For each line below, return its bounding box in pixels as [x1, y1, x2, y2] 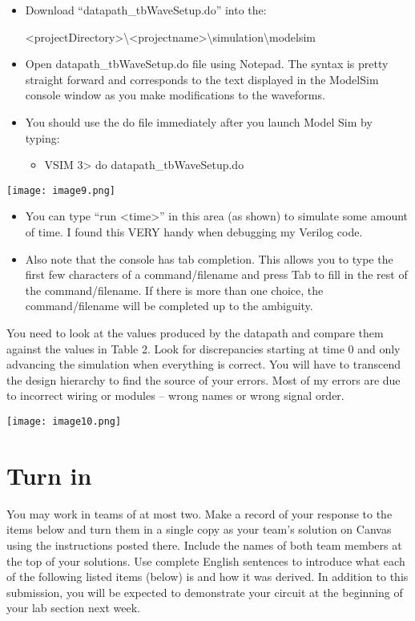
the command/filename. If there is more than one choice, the [25, 281, 324, 298]
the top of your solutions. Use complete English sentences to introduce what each [6, 552, 405, 569]
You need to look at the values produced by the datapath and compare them [6, 324, 384, 341]
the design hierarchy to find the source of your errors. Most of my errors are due [6, 371, 401, 388]
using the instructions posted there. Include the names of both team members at [6, 536, 402, 553]
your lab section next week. [6, 599, 140, 616]
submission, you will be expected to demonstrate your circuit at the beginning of [6, 583, 403, 600]
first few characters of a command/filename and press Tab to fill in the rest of [25, 266, 408, 283]
